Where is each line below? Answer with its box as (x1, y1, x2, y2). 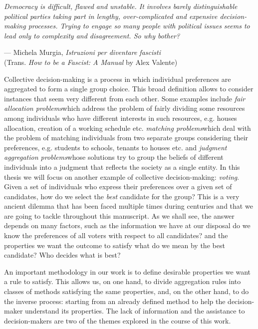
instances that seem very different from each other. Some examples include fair (4, 93, 246, 103)
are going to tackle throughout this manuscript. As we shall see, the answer (4, 210, 235, 221)
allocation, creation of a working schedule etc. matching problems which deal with (4, 122, 251, 133)
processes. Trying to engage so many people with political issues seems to (28, 20, 250, 31)
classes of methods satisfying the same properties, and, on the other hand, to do (4, 286, 249, 297)
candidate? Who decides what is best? (4, 250, 121, 260)
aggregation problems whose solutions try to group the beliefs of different (4, 152, 224, 162)
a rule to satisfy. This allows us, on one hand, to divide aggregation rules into (4, 276, 241, 287)
